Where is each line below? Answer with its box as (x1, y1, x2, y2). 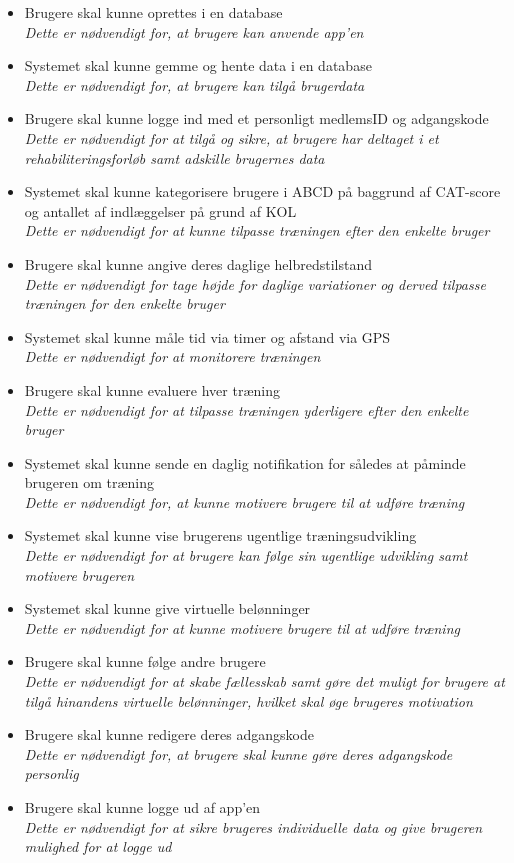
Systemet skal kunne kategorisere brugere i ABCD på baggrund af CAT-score (24, 181, 501, 202)
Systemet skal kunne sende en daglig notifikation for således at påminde (24, 452, 466, 473)
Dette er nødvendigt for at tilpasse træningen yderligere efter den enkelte (24, 399, 469, 420)
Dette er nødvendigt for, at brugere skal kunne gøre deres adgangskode (24, 743, 453, 764)
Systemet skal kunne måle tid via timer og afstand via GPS (24, 326, 391, 347)
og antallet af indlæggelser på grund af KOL (24, 200, 297, 221)
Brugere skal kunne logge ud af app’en (24, 797, 261, 817)
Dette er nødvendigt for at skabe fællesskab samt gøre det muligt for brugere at (24, 671, 505, 692)
